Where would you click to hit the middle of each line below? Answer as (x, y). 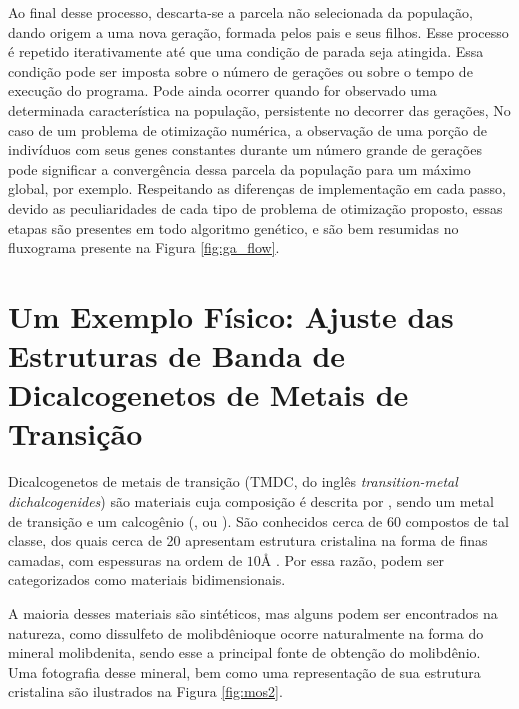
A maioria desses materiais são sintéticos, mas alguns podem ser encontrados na (253, 612)
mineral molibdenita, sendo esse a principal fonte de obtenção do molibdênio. (244, 652)
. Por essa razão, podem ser (360, 559)
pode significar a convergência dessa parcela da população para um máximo (239, 168)
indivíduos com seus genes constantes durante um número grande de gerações (245, 149)
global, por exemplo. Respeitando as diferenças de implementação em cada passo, (257, 188)
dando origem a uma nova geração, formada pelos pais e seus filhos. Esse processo (258, 31)
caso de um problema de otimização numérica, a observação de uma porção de (247, 129)
